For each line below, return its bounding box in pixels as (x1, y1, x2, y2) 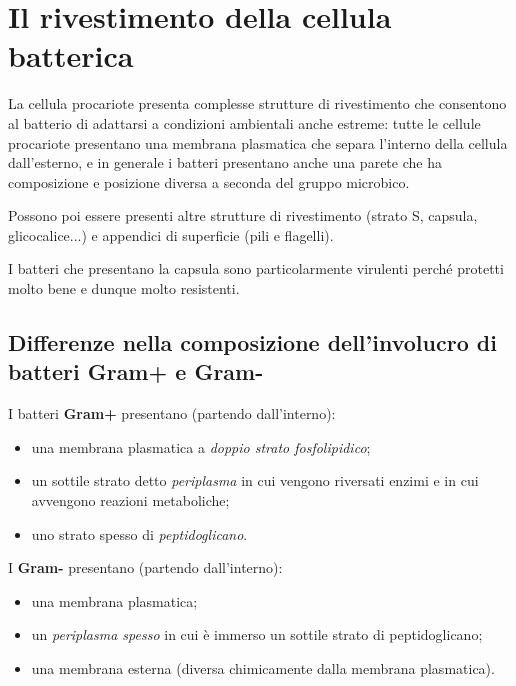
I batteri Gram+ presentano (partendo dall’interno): (8, 403, 336, 424)
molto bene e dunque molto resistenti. (8, 278, 240, 299)
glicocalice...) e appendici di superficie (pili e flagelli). (8, 224, 334, 245)
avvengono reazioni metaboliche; (31, 490, 230, 511)
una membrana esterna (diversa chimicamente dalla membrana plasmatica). (31, 658, 495, 678)
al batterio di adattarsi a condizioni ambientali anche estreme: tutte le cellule (8, 112, 481, 133)
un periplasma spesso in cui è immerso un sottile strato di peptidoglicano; (31, 624, 483, 645)
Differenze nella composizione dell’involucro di (8, 327, 497, 358)
